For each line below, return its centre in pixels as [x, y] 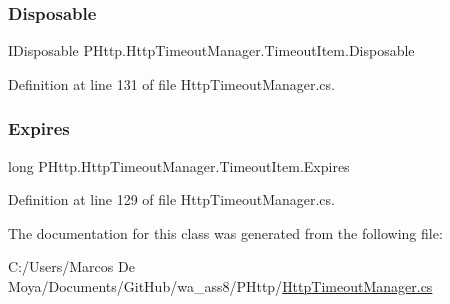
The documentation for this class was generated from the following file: [225, 232]
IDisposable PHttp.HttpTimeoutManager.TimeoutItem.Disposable [211, 50]
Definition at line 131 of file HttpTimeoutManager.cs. [171, 83]
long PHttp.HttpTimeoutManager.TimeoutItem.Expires [179, 165]
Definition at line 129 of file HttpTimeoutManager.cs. [171, 199]
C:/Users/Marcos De [71, 266]
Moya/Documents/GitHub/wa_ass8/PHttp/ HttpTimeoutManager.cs [220, 286]
